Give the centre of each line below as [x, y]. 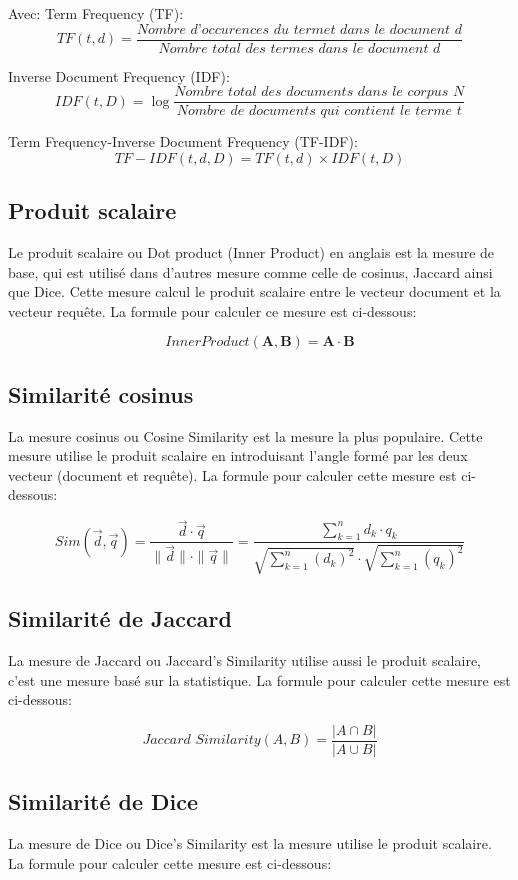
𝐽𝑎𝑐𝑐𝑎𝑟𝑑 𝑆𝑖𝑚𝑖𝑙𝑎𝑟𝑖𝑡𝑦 [201, 740]
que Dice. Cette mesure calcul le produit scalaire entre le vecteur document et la [254, 291]
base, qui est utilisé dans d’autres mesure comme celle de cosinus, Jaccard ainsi [250, 271]
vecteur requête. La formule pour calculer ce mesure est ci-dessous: [212, 310]
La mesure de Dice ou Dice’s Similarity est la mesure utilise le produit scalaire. [250, 842]
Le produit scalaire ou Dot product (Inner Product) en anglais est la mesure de [251, 252]
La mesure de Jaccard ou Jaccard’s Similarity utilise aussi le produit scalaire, [244, 659]
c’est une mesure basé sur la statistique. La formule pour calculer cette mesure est [259, 679]
